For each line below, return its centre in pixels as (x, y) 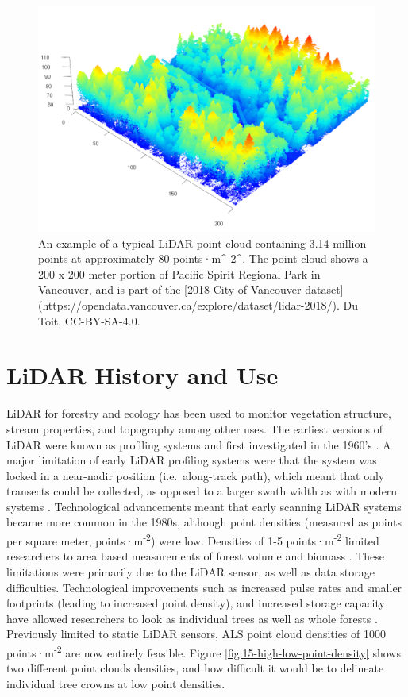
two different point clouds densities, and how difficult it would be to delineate (195, 668)
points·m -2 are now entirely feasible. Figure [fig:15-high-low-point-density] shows (204, 651)
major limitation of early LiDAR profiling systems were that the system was (192, 460)
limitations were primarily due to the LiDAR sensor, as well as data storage (191, 571)
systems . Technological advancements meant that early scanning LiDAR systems (204, 506)
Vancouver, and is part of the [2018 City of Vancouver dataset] (191, 289)
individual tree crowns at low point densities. (116, 683)
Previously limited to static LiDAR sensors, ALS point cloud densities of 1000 (196, 634)
